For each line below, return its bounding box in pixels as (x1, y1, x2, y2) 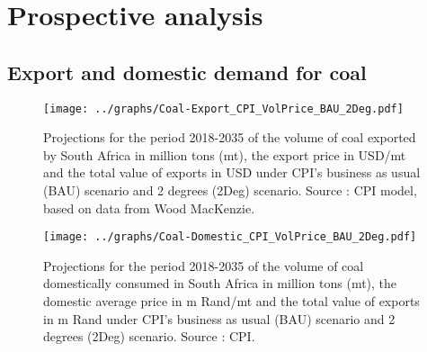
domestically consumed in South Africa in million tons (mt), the (43, 274, 397, 293)
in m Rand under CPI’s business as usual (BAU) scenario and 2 (43, 309, 396, 328)
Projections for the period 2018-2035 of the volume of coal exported (43, 128, 416, 147)
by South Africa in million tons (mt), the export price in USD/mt (43, 145, 406, 164)
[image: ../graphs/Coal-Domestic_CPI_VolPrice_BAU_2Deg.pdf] (43, 230, 417, 244)
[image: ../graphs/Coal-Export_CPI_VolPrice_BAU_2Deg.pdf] (43, 102, 404, 115)
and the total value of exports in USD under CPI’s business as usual (43, 163, 421, 182)
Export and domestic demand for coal (7, 58, 367, 86)
